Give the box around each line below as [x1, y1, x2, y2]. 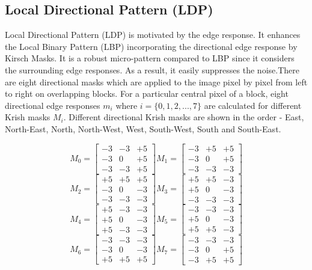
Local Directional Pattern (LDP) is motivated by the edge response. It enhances [5, 28, 301, 41]
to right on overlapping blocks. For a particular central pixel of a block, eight [5, 87, 289, 100]
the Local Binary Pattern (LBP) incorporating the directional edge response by [5, 40, 298, 52]
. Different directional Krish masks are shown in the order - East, [63, 111, 304, 123]
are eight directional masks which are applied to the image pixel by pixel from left [5, 75, 308, 88]
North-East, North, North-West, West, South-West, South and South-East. [5, 122, 281, 135]
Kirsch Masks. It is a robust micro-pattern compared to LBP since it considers [5, 52, 295, 64]
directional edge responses [5, 99, 100, 111]
